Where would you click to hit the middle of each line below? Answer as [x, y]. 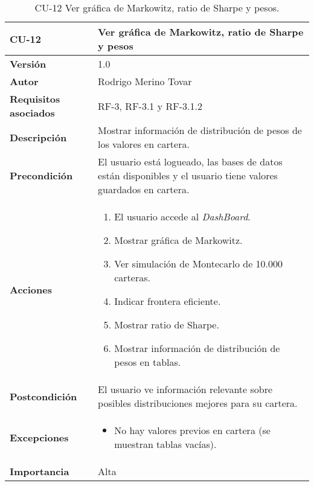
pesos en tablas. [148, 362]
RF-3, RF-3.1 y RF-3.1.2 [150, 106]
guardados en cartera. [144, 189]
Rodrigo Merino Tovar [145, 81]
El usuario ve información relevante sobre [185, 389]
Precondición [41, 175]
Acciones [31, 289]
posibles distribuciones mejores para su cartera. [198, 403]
